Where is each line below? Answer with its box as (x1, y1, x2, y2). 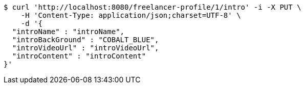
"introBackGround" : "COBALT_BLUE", (12, 36, 159, 44)
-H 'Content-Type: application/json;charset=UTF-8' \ (20, 11, 241, 19)
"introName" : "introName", (12, 27, 125, 36)
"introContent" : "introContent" (12, 52, 146, 60)
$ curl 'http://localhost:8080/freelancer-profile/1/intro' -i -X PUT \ (4, 3, 301, 11)
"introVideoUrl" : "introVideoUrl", (12, 44, 159, 52)
